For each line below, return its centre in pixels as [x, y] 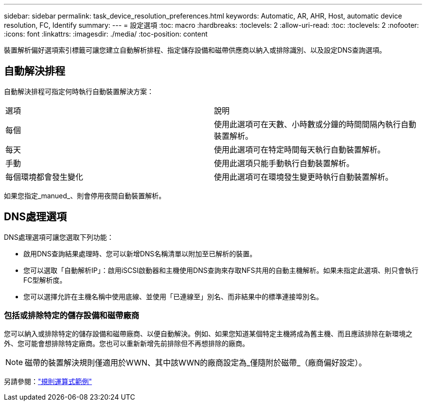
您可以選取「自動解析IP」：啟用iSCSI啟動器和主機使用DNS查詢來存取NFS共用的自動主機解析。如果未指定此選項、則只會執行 [221, 270]
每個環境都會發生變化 [44, 177]
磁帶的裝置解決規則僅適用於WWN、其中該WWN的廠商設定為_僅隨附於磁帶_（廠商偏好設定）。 [196, 363]
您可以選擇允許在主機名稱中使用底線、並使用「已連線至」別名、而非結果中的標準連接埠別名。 [173, 296]
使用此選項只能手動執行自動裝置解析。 [284, 163]
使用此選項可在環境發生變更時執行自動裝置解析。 [304, 177]
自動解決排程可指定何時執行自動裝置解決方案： [79, 91]
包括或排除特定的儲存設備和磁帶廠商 [72, 316]
